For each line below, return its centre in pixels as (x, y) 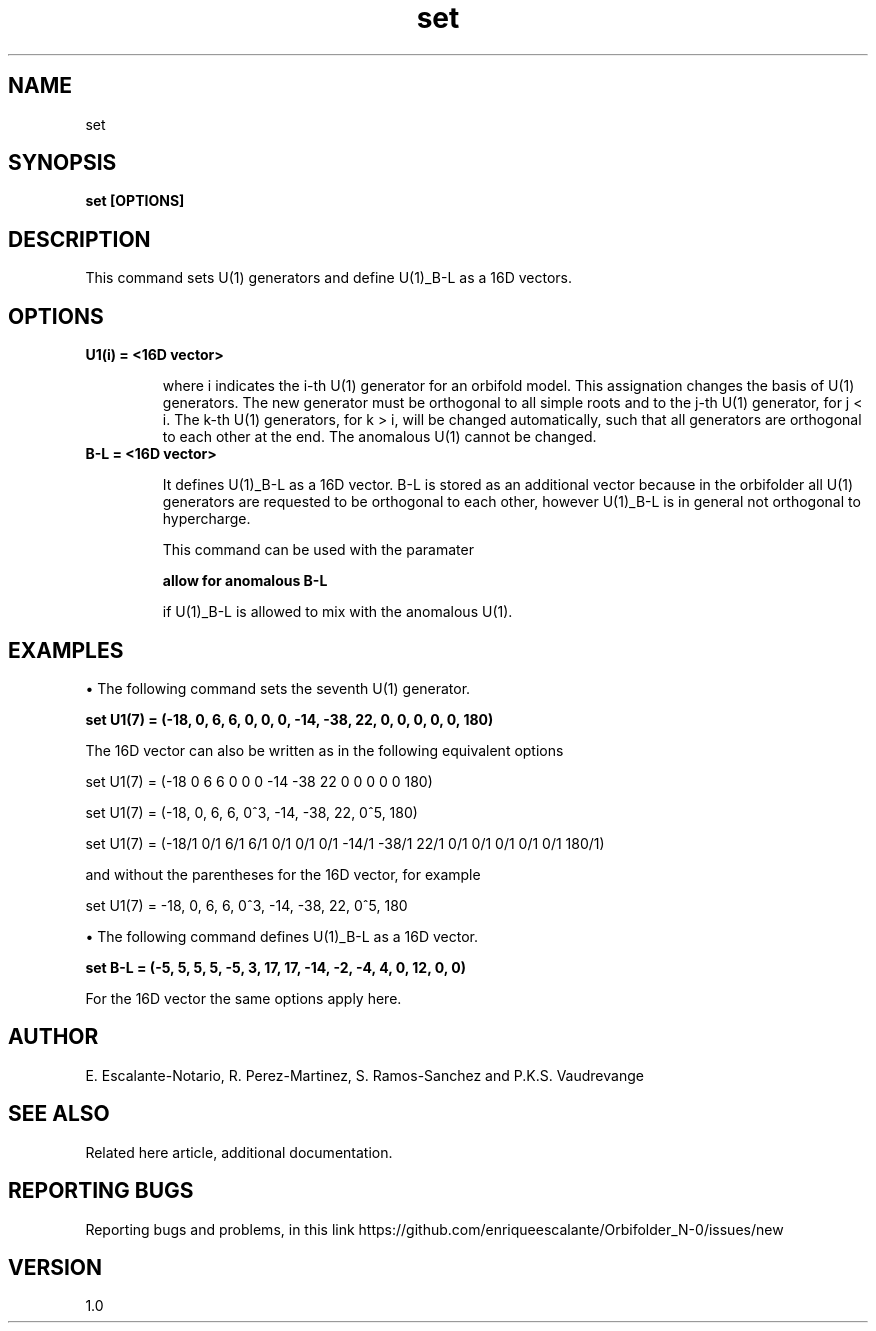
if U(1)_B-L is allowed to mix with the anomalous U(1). (337, 612)
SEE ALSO (59, 1114)
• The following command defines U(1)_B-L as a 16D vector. (282, 936)
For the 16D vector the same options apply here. (243, 998)
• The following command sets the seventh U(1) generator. (278, 688)
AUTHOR (53, 1037)
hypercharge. (206, 519)
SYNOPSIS (62, 163)
